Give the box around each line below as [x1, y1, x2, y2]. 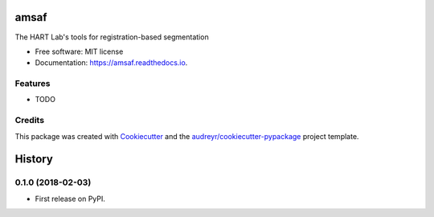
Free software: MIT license [35, 47, 124, 56]
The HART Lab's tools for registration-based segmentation [14, 32, 209, 42]
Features [14, 78, 51, 89]
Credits [14, 115, 44, 126]
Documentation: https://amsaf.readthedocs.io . [35, 58, 188, 68]
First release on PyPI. [35, 194, 106, 203]
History [14, 153, 54, 166]
